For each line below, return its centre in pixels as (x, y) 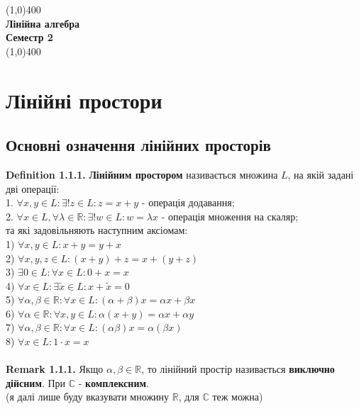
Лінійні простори (84, 100)
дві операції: (33, 188)
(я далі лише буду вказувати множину (88, 397)
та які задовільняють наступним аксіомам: (97, 230)
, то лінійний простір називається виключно (238, 369)
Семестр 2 (29, 37)
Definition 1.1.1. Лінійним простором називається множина (142, 174)
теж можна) (238, 397)
